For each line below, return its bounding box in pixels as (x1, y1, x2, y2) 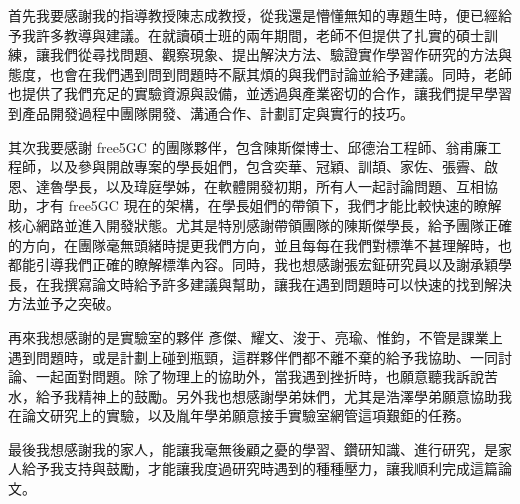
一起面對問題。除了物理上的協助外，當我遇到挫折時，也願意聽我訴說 (35, 366, 484, 387)
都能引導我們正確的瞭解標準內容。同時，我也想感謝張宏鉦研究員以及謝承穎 (8, 254, 498, 275)
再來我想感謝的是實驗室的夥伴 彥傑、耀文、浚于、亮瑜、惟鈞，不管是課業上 (8, 326, 503, 347)
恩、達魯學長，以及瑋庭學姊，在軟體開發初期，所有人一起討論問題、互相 (8, 175, 484, 196)
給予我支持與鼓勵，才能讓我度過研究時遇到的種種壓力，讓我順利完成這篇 (21, 458, 498, 479)
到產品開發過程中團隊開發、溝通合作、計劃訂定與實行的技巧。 (8, 102, 414, 123)
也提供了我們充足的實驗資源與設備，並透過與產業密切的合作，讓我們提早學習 (8, 83, 512, 104)
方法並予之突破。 (8, 293, 120, 314)
